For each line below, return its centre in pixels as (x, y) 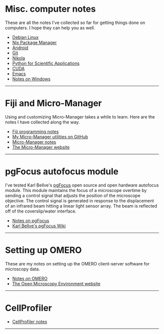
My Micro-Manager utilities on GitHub (50, 137)
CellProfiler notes (30, 321)
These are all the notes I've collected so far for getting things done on (75, 23)
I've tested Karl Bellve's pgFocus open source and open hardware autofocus (82, 185)
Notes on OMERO (30, 278)
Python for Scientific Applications (46, 63)
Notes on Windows (31, 79)
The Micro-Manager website (41, 147)
